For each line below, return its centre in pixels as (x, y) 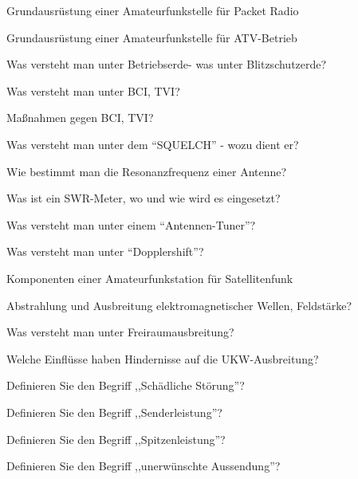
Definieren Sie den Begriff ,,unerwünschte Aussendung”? (144, 466)
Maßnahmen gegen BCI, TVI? (80, 118)
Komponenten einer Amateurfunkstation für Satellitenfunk (150, 278)
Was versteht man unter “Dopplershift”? (105, 251)
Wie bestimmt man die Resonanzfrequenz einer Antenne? (147, 171)
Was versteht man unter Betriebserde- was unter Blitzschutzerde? (167, 64)
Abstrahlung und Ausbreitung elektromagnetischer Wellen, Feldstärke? (179, 305)
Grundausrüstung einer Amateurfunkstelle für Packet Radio (153, 10)
